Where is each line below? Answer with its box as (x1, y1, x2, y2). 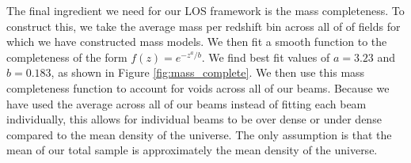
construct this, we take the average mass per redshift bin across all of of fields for (6, 17, 401, 34)
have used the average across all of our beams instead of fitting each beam (6, 95, 367, 112)
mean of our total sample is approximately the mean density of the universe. (6, 142, 378, 158)
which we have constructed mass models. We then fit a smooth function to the (6, 33, 387, 50)
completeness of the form (6, 48, 127, 65)
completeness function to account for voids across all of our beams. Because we (6, 79, 390, 96)
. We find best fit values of (201, 48, 330, 65)
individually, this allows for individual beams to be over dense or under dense (6, 111, 382, 127)
